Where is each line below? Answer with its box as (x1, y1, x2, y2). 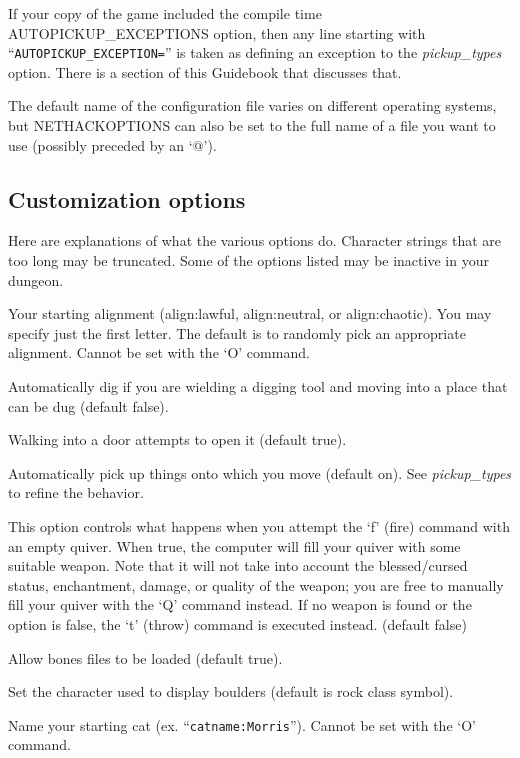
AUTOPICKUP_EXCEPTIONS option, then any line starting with (8, 22, 426, 43)
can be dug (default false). (8, 395, 169, 416)
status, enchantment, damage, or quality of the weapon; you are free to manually (8, 574, 504, 595)
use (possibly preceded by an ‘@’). (8, 134, 217, 155)
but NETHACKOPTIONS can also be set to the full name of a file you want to (8, 115, 496, 136)
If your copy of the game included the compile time (8, 3, 322, 23)
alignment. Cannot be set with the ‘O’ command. (8, 342, 310, 363)
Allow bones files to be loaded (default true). (8, 647, 283, 668)
